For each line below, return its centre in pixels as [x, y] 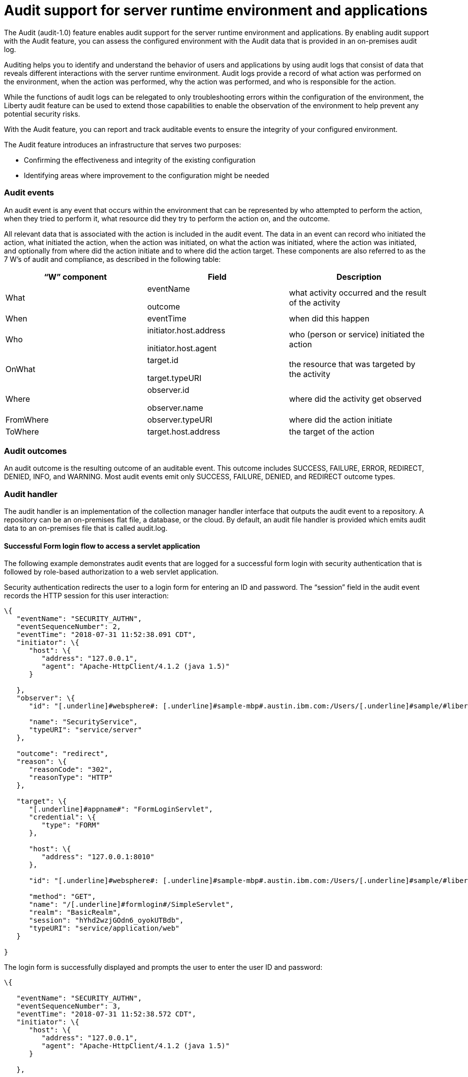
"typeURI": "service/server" [86, 730]
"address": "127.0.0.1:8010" [98, 857]
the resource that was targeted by [352, 364]
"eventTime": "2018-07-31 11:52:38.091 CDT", [106, 635]
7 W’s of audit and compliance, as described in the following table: [112, 259]
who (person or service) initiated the [357, 334]
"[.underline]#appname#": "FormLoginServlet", [121, 809]
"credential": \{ [62, 817]
